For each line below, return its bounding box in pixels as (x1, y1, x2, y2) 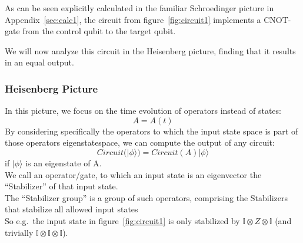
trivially (5, 226, 34, 238)
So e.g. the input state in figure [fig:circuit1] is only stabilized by (5, 214, 240, 226)
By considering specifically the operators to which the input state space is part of (5, 124, 298, 137)
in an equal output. (5, 56, 74, 68)
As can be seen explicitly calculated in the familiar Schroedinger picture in (5, 2, 274, 14)
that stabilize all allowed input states (5, 203, 138, 215)
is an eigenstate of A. (25, 156, 102, 169)
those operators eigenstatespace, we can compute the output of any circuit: (5, 136, 275, 149)
